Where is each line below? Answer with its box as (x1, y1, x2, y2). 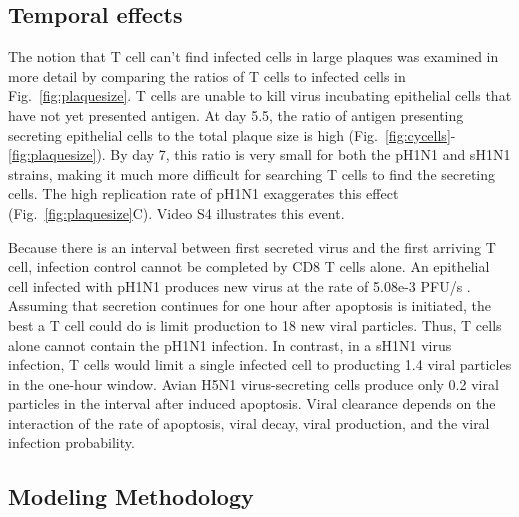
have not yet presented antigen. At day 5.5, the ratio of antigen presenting (8, 104, 464, 125)
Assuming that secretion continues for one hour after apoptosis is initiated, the (8, 295, 491, 316)
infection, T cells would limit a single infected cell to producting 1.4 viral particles (8, 354, 512, 375)
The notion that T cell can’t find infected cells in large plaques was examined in (8, 46, 499, 67)
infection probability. (8, 432, 135, 453)
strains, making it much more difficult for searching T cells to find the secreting (8, 163, 496, 184)
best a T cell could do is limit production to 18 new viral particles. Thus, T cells (8, 314, 502, 335)
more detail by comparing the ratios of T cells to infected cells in (8, 65, 406, 86)
